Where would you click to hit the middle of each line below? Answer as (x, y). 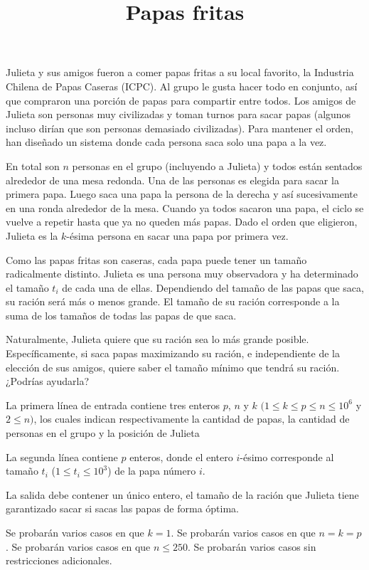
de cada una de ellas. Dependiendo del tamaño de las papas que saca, (213, 287)
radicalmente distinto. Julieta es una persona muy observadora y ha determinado (182, 274)
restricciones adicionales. (59, 560)
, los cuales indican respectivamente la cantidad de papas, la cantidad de (192, 419)
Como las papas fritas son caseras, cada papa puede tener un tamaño (156, 259)
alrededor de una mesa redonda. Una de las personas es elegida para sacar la (172, 180)
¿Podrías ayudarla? (48, 381)
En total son (33, 165)
